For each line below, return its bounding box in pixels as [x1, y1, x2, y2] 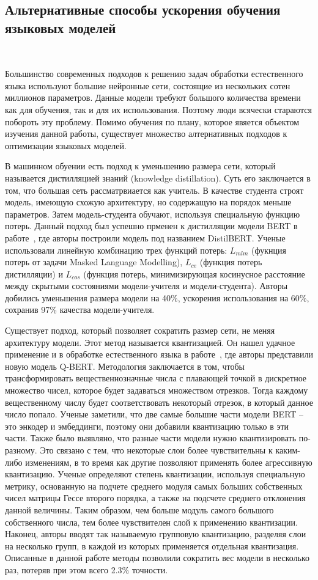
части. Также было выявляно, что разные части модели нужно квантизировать [5, 431, 297, 444]
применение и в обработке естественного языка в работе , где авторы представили [5, 348, 313, 361]
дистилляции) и [5, 267, 63, 280]
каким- [275, 444, 301, 456]
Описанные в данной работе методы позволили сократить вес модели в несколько [5, 551, 310, 564]
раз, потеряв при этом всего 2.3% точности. [5, 563, 168, 576]
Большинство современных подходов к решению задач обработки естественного [5, 67, 303, 80]
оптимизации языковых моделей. [5, 139, 127, 152]
